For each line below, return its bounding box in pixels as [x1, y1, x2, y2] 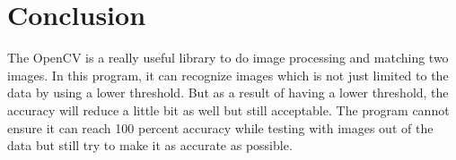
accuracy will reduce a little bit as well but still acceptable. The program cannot [7, 100, 450, 119]
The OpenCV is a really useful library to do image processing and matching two [7, 48, 449, 67]
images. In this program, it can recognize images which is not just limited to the [7, 65, 449, 84]
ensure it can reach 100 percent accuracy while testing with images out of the [7, 118, 434, 137]
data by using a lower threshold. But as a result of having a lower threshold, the [7, 83, 449, 102]
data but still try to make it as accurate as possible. [7, 136, 293, 155]
